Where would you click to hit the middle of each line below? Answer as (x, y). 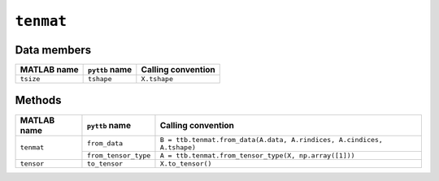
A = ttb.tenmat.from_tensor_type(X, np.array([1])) (257, 155)
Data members (53, 50)
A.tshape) (178, 147)
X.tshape (157, 79)
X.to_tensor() (186, 164)
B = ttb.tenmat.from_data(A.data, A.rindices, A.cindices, (272, 139)
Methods (38, 100)
